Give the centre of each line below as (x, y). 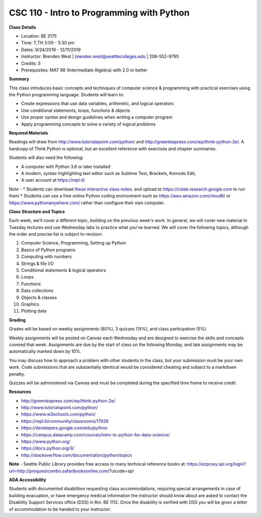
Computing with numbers (47, 257)
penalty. (17, 374)
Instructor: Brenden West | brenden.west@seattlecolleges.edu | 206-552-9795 (100, 56)
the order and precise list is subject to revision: (56, 234)
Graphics (30, 304)
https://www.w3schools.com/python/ (58, 414)
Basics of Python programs (48, 250)
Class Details (23, 27)
